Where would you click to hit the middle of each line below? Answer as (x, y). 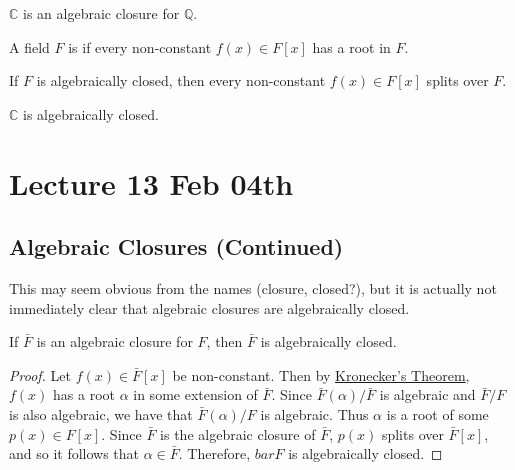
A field (29, 46)
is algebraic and (427, 394)
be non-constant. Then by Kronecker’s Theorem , (321, 374)
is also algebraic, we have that (101, 413)
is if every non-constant (140, 46)
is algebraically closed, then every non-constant (181, 80)
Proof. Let (40, 374)
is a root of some (437, 413)
